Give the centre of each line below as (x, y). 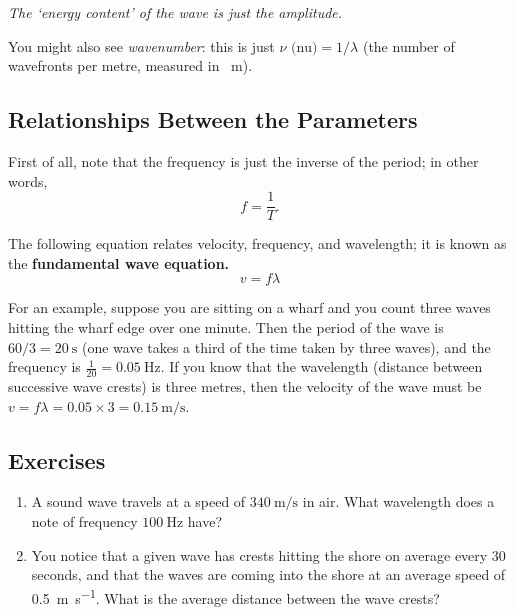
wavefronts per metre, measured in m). (130, 65)
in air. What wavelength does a (398, 501)
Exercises (57, 459)
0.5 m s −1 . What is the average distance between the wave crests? (235, 596)
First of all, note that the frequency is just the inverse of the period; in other (243, 160)
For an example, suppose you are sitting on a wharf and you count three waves (249, 307)
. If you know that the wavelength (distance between (321, 366)
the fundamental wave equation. (119, 262)
